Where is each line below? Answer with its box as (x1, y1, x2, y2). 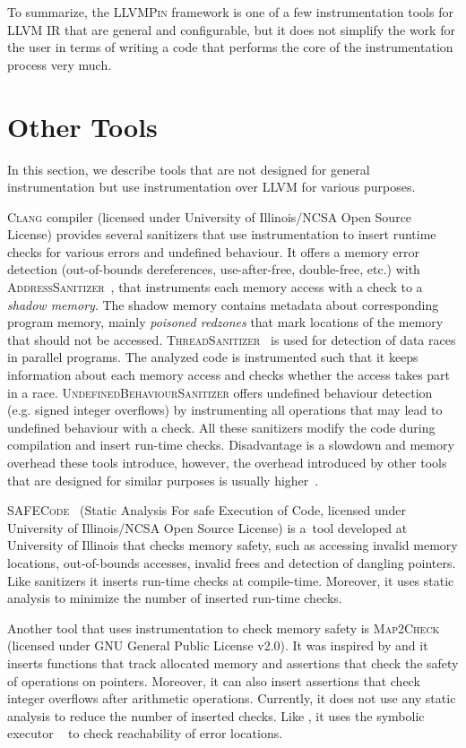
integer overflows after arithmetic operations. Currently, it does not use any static (7, 689, 456, 708)
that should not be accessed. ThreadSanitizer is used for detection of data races (7, 330, 456, 348)
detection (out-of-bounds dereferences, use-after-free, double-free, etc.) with (7, 260, 420, 279)
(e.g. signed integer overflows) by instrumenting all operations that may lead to (7, 400, 443, 419)
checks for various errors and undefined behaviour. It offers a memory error (7, 242, 420, 261)
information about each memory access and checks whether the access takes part (7, 365, 451, 384)
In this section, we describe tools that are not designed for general (7, 159, 370, 178)
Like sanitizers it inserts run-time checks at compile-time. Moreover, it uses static (7, 571, 454, 589)
